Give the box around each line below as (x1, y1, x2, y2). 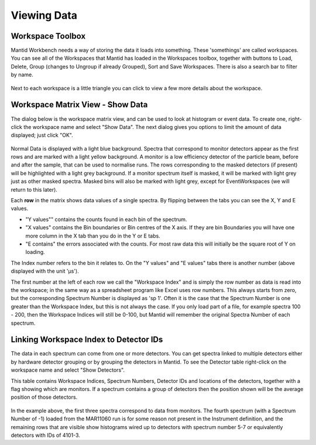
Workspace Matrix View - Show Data (11, 100, 148, 110)
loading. (25, 249, 45, 256)
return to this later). (11, 186, 58, 193)
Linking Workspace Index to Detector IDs (11, 335, 163, 345)
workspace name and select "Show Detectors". (11, 366, 125, 373)
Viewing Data (11, 9, 78, 22)
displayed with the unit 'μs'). (11, 267, 79, 275)
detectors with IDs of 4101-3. (11, 432, 80, 439)
